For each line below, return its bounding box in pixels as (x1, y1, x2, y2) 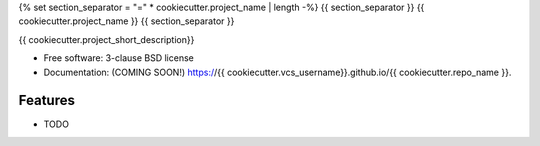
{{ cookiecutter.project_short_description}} (18, 33, 195, 45)
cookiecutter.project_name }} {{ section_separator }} (18, 15, 235, 27)
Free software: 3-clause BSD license (43, 52, 194, 64)
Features (18, 92, 75, 109)
